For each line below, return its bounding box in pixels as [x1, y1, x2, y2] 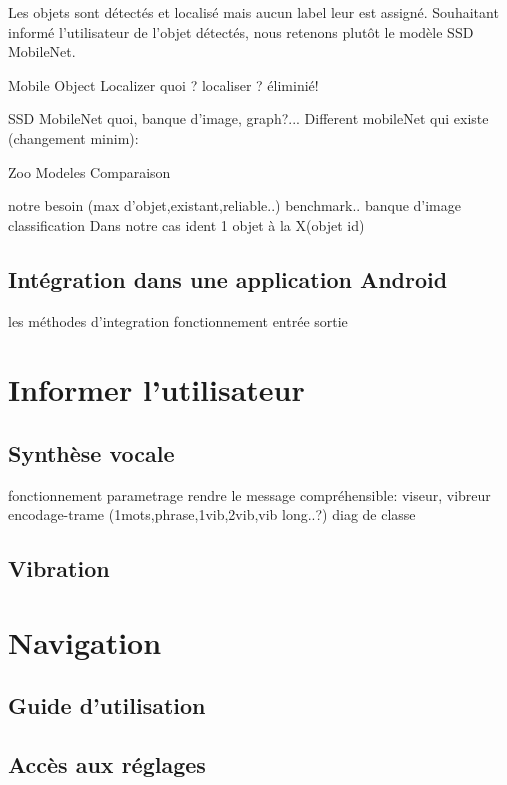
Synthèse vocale [8, 437, 175, 468]
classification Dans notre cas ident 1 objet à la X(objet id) [8, 214, 365, 235]
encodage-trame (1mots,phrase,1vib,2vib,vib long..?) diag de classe [8, 504, 416, 525]
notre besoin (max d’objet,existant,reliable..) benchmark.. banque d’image [8, 195, 461, 216]
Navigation [8, 621, 162, 662]
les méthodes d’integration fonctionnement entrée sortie [8, 310, 348, 331]
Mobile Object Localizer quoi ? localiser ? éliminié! [8, 74, 319, 95]
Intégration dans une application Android [8, 263, 448, 294]
